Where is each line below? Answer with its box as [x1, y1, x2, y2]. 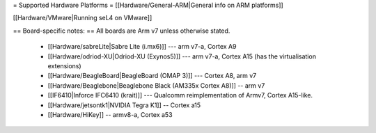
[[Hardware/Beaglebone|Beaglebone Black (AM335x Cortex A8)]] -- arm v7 [47, 81, 265, 90]
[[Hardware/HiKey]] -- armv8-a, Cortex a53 [47, 110, 173, 118]
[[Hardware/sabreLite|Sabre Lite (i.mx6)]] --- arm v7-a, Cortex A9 [47, 42, 237, 51]
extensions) [47, 61, 81, 70]
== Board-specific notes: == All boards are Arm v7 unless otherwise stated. [13, 26, 230, 35]
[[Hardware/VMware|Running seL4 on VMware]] [13, 14, 152, 22]
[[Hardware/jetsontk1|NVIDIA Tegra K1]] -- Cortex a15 [47, 101, 201, 109]
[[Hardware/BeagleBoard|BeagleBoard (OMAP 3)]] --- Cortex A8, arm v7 [47, 72, 257, 80]
